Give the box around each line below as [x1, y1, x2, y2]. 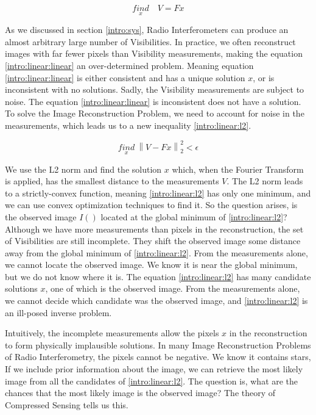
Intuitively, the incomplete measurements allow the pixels [5, 327, 219, 339]
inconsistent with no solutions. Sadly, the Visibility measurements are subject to [5, 83, 304, 96]
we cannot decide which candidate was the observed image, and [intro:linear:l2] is [5, 294, 308, 307]
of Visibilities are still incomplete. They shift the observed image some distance [5, 234, 301, 247]
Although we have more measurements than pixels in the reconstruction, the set [5, 222, 304, 235]
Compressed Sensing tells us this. [5, 398, 128, 411]
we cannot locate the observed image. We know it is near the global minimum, [5, 258, 298, 271]
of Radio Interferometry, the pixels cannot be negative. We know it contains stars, [5, 350, 311, 363]
